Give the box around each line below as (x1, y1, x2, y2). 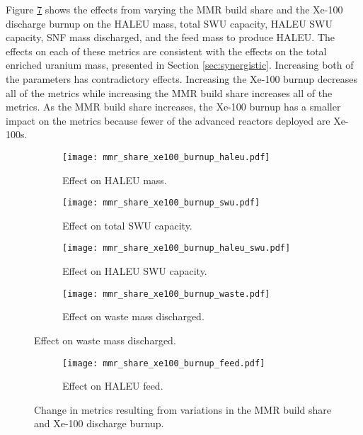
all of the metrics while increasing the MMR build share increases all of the (6, 85, 333, 100)
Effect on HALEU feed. (62, 378, 163, 393)
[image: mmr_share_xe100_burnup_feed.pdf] (62, 358, 265, 368)
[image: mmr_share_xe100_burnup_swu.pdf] (62, 198, 260, 208)
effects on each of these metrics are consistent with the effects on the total (6, 43, 327, 58)
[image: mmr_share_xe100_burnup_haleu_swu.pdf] (62, 243, 291, 254)
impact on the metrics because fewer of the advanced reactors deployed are (6, 113, 330, 128)
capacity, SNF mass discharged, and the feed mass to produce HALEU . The (6, 30, 335, 45)
